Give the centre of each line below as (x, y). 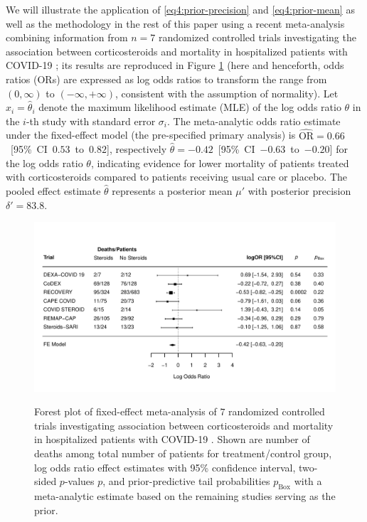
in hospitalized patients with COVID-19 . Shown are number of (172, 439)
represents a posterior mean (172, 190)
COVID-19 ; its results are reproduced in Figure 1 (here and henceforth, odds (175, 65)
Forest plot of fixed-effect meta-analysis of (126, 411)
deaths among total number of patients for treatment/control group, (183, 453)
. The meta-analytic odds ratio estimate (254, 121)
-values (79, 481)
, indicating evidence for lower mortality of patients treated (220, 163)
